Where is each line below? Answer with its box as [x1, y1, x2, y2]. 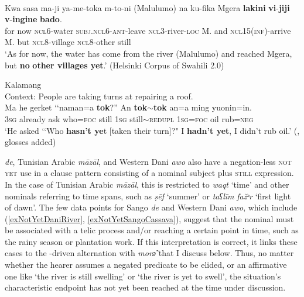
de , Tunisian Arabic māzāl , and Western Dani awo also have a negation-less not [5, 155, 292, 167]
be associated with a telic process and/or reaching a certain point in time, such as [5, 224, 299, 236]
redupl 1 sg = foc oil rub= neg [149, 112, 254, 125]
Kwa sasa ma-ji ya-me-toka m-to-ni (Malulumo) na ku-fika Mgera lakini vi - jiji [5, 1, 290, 13]
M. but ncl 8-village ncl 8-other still [5, 36, 131, 48]
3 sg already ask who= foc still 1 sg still [5, 112, 143, 125]
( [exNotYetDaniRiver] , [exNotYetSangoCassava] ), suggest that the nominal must [5, 212, 294, 225]
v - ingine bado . [5, 13, 62, 25]
